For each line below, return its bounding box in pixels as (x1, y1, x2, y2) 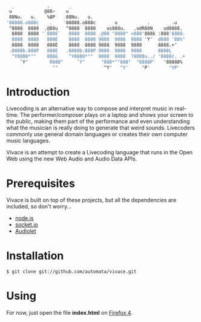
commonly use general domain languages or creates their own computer (6, 131, 188, 138)
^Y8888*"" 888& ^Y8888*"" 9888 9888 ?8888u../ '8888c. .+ (12, 53, 186, 59)
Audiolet (15, 228, 36, 235)
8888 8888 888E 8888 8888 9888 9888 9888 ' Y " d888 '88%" (12, 36, 186, 42)
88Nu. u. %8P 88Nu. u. (8, 14, 94, 20)
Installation (6, 249, 64, 263)
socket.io (15, 221, 38, 228)
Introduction (6, 85, 70, 99)
